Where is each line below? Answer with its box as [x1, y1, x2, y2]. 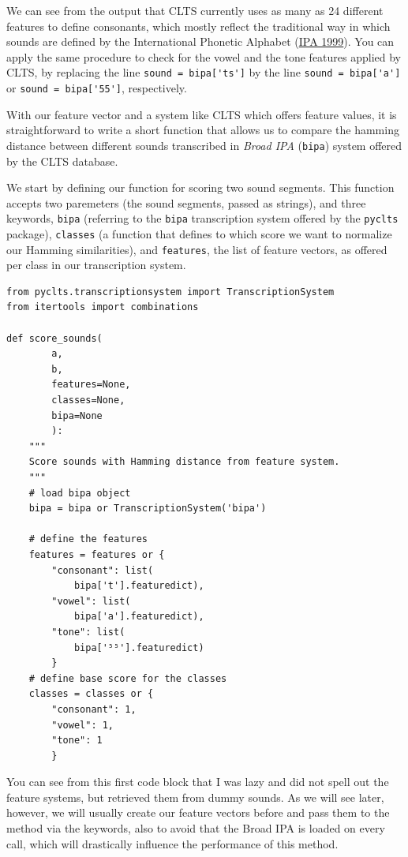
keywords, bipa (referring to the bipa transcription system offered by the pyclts [6, 210, 399, 226]
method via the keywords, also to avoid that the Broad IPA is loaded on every [6, 820, 385, 836]
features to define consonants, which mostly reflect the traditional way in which [6, 17, 391, 34]
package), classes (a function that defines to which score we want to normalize [6, 225, 392, 241]
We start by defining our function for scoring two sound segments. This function [6, 179, 395, 196]
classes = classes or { [28, 688, 154, 700]
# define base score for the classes [28, 672, 227, 684]
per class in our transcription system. [6, 256, 186, 273]
